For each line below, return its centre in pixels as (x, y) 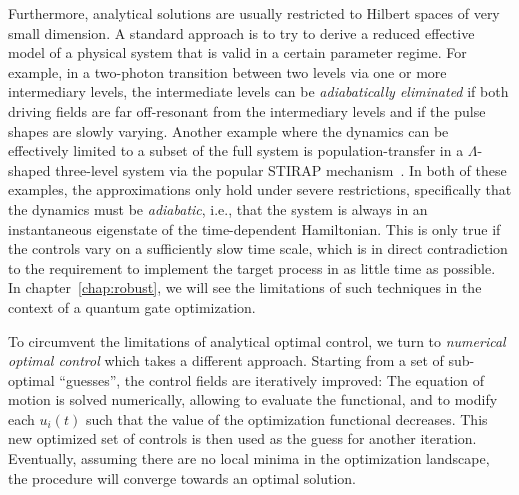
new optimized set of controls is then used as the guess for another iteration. (242, 438)
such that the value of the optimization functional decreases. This (286, 418)
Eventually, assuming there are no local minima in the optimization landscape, (249, 458)
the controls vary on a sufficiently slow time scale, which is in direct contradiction (258, 248)
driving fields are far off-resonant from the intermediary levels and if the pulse (247, 110)
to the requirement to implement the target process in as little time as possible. (252, 267)
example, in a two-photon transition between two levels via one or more (227, 71)
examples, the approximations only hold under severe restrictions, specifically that (260, 189)
